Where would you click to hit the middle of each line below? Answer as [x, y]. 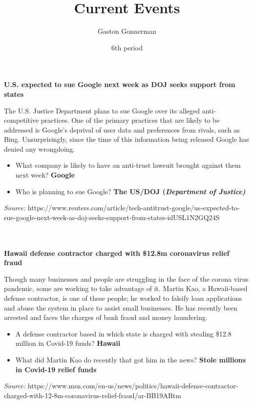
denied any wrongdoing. [40, 148]
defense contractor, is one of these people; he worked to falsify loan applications [123, 298]
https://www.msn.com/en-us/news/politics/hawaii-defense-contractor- [133, 386]
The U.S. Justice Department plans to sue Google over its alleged [102, 110]
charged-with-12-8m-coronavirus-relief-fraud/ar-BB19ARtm [93, 395]
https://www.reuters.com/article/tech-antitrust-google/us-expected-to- [134, 208]
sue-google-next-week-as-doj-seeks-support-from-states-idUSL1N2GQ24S [112, 217]
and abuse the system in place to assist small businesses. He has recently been [121, 307]
